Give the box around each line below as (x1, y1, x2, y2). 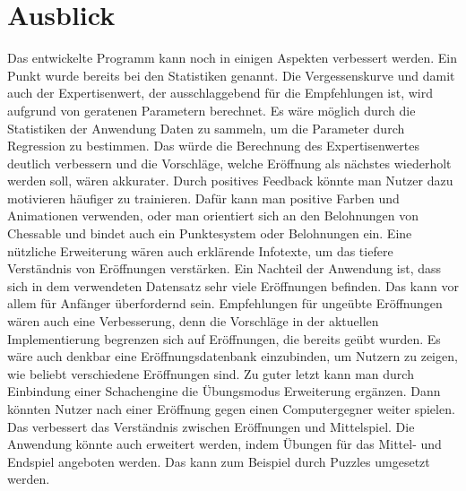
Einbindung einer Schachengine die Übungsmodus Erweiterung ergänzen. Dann (7, 382, 441, 401)
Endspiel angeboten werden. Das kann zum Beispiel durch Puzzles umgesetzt (7, 452, 430, 470)
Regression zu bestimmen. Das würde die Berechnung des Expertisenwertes (7, 136, 419, 155)
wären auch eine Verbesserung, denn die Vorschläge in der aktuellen (7, 312, 379, 331)
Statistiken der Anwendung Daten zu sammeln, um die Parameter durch (7, 118, 405, 137)
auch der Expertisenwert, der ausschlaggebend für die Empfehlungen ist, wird (7, 83, 434, 102)
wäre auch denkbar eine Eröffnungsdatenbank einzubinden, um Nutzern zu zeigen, (7, 347, 458, 366)
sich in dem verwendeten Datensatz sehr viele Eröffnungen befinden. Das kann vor (7, 276, 459, 295)
